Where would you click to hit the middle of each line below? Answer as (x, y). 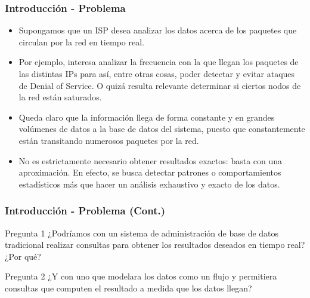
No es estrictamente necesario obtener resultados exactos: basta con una (151, 160)
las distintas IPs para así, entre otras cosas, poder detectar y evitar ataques (157, 73)
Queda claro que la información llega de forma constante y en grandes (147, 117)
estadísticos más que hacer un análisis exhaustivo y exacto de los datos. (149, 184)
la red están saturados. (60, 97)
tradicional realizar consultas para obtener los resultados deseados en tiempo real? (155, 245)
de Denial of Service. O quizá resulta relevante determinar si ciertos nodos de (160, 85)
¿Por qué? (23, 256)
